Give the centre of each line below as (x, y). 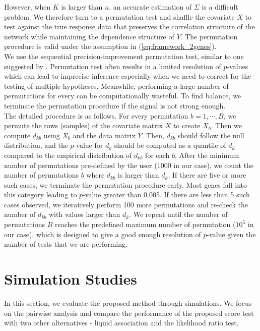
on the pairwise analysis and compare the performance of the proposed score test (129, 313)
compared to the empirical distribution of (68, 155)
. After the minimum (207, 155)
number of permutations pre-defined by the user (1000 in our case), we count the (129, 165)
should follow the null (211, 135)
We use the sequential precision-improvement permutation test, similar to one (124, 56)
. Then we (226, 125)
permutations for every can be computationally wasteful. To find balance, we (123, 96)
